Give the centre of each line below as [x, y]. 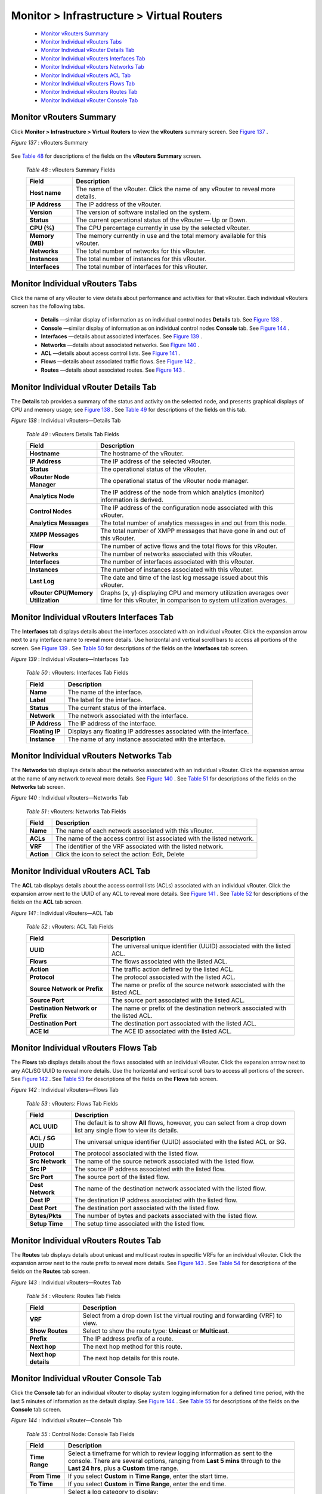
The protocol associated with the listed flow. [137, 1153]
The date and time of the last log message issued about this [184, 578]
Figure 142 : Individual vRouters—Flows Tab [65, 1090]
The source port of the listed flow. [122, 1177]
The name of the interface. [105, 692]
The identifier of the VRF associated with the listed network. [140, 847]
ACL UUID [44, 1126]
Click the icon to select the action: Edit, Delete [120, 855]
